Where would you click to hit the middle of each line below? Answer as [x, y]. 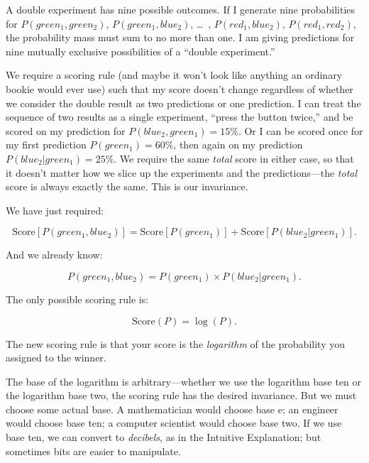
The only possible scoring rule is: [77, 299]
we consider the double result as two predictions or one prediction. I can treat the [183, 103]
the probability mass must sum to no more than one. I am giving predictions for [180, 37]
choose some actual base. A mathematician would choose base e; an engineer [172, 409]
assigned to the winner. [56, 358]
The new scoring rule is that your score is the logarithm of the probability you [175, 343]
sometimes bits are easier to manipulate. [93, 451]
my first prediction [46, 145]
